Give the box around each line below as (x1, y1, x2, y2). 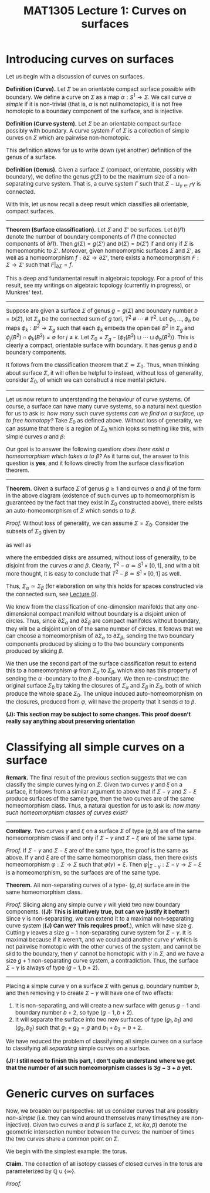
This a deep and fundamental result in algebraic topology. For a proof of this (6, 275, 204, 282)
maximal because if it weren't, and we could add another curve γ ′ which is (6, 936, 198, 944)
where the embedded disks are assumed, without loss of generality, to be (6, 554, 197, 561)
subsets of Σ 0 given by (6, 527, 65, 537)
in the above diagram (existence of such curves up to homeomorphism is (6, 492, 195, 500)
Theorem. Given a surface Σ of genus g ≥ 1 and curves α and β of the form (6, 485, 201, 493)
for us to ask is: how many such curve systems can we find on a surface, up (6, 409, 204, 418)
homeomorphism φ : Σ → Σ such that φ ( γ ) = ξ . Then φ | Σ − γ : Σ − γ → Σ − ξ (6, 861, 202, 870)
